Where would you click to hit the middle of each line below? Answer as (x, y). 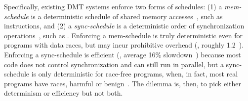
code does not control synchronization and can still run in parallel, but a (114, 64)
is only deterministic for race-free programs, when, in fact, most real (135, 74)
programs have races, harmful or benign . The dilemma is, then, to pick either (123, 83)
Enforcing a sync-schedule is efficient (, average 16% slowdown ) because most (123, 54)
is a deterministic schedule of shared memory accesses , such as (127, 16)
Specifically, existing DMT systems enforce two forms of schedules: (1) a (113, 6)
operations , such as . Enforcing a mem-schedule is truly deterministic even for (124, 35)
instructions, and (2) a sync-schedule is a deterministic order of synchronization (124, 26)
